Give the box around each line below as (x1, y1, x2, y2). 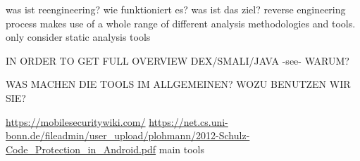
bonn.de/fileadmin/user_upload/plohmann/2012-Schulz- (6, 128, 250, 143)
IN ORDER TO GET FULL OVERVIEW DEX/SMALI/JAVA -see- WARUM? (6, 53, 349, 67)
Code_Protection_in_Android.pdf (6, 141, 156, 156)
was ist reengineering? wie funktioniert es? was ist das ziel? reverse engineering (6, 2, 346, 16)
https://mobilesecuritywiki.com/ (6, 114, 146, 129)
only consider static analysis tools (6, 30, 151, 44)
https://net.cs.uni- (149, 114, 228, 129)
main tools (159, 141, 204, 156)
